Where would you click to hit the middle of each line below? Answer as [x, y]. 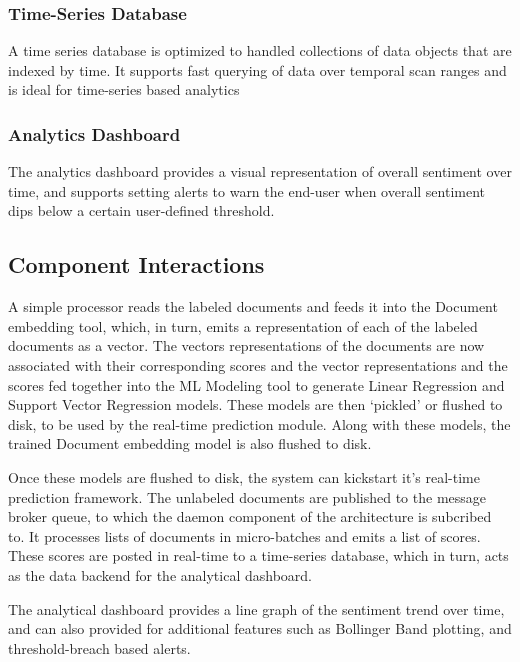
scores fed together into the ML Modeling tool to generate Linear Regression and [256, 384]
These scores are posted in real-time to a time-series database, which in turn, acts [258, 555]
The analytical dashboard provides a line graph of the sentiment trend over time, [256, 608]
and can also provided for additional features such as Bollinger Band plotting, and [260, 628]
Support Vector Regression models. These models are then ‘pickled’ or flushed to [255, 404]
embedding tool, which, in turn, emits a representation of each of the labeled [243, 325]
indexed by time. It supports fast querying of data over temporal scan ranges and [257, 69]
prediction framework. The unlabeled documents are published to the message [247, 496]
